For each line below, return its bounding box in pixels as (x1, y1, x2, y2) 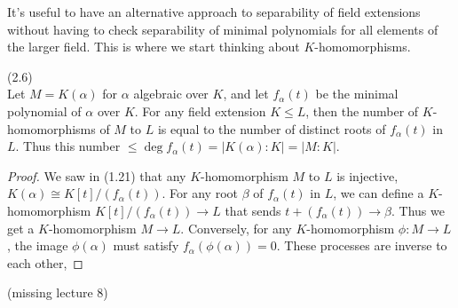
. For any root (162, 184, 238, 202)
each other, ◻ (7, 253, 83, 272)
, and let (223, 84, 269, 103)
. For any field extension (134, 101, 266, 120)
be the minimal (315, 84, 399, 103)
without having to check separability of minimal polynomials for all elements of (7, 20, 438, 38)
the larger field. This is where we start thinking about (7, 37, 300, 56)
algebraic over (133, 84, 209, 103)
